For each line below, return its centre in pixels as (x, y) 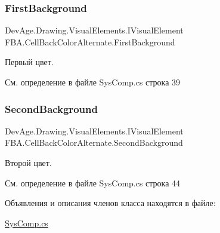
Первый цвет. (29, 62)
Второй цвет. (28, 163)
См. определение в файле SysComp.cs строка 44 (93, 183)
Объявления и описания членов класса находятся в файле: (110, 203)
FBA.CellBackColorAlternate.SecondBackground (94, 142)
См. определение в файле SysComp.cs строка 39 (93, 82)
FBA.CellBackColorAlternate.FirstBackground (90, 42)
